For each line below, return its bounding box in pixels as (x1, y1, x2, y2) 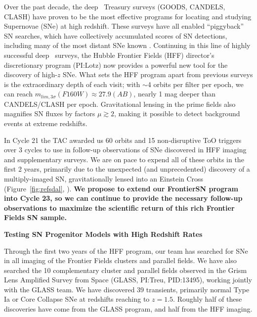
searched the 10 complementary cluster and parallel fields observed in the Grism (4, 265, 247, 275)
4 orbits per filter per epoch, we (147, 79, 244, 89)
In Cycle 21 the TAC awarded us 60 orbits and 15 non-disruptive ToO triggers (4, 135, 242, 145)
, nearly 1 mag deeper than (133, 89, 216, 99)
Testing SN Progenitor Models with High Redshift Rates (4, 228, 203, 239)
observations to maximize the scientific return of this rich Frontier (4, 202, 235, 213)
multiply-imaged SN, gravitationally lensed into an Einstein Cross (4, 173, 204, 183)
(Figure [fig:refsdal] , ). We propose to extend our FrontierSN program (4, 183, 238, 193)
